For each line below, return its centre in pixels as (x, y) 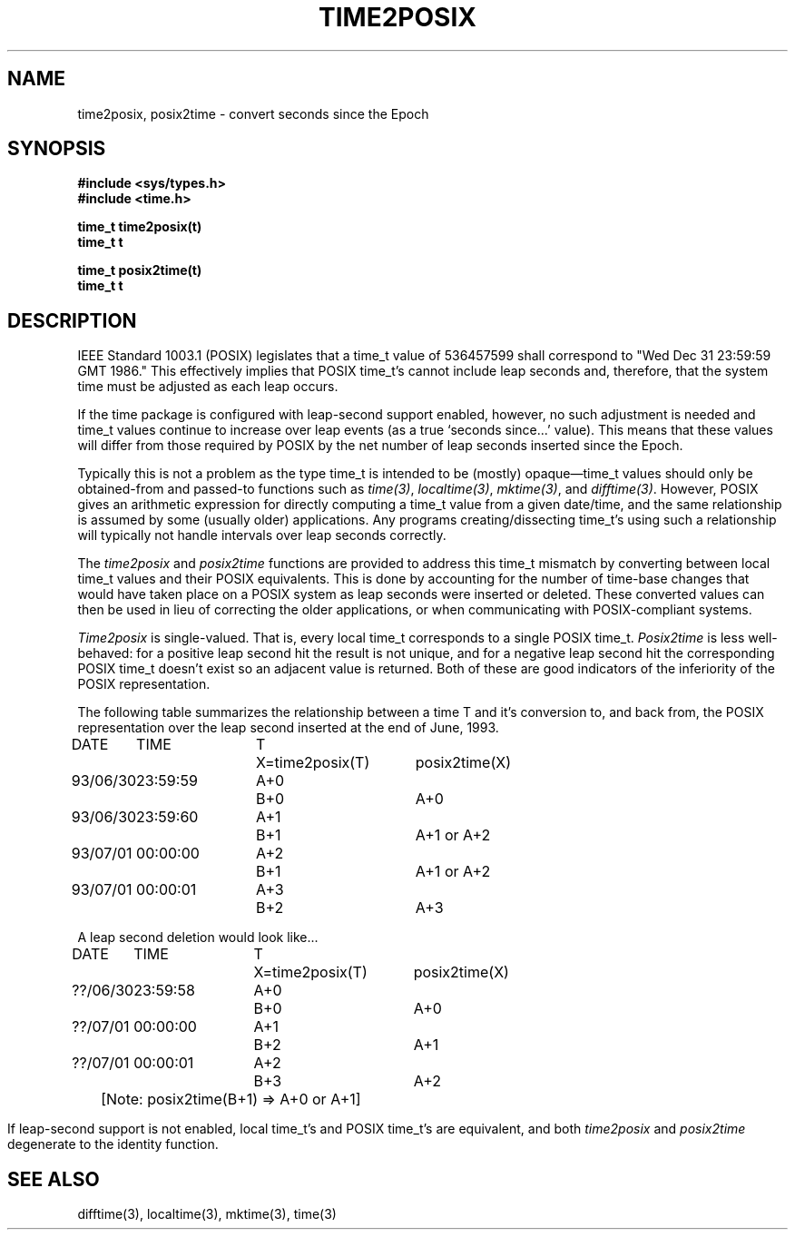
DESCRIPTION (72, 320)
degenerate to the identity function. (113, 1144)
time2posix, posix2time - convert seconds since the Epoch (253, 113)
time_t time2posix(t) (140, 227)
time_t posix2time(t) (140, 270)
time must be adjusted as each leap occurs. (208, 387)
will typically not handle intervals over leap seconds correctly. (262, 535)
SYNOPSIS (57, 149)
